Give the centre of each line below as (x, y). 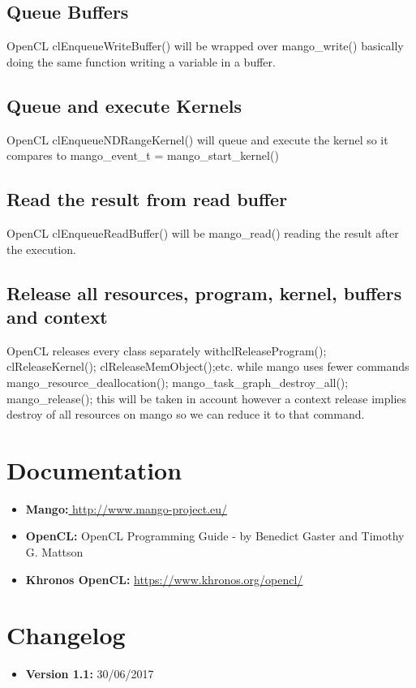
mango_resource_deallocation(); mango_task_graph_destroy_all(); (178, 382)
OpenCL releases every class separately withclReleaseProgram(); (167, 350)
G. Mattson (54, 552)
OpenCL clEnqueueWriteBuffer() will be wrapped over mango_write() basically (205, 46)
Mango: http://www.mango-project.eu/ (127, 508)
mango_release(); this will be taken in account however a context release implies (207, 398)
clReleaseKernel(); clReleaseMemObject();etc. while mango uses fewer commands (208, 366)
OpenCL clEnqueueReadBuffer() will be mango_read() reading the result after (203, 232)
